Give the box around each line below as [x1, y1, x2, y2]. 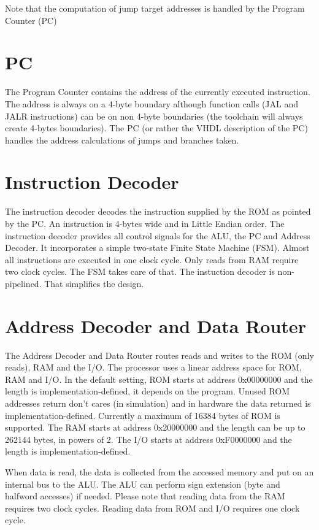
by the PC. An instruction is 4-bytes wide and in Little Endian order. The [5, 217, 285, 229]
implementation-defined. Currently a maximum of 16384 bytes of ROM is [5, 409, 280, 421]
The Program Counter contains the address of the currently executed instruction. [5, 85, 310, 98]
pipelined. [5, 277, 42, 290]
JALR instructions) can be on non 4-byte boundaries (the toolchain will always [5, 109, 303, 122]
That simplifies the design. [44, 277, 144, 290]
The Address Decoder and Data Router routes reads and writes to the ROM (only [5, 348, 314, 361]
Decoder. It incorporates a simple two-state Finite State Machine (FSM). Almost [5, 241, 310, 254]
